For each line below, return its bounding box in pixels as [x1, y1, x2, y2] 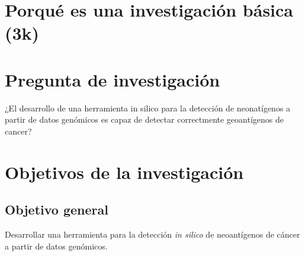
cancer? [5, 124, 32, 137]
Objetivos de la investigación [5, 159, 244, 184]
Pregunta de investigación [5, 67, 220, 91]
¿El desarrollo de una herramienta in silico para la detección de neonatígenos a [5, 101, 291, 114]
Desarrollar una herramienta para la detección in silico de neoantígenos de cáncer [5, 228, 300, 241]
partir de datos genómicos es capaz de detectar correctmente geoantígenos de [5, 113, 284, 126]
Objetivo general [5, 200, 108, 219]
